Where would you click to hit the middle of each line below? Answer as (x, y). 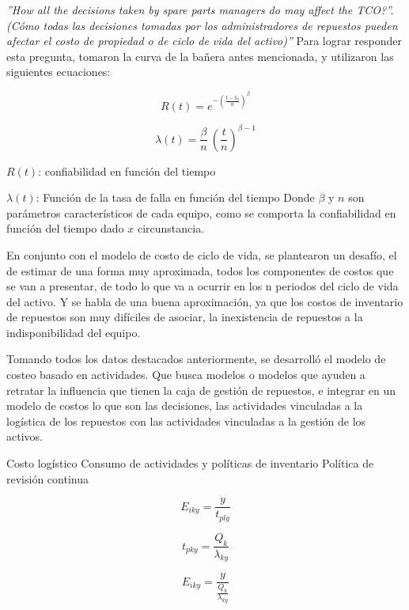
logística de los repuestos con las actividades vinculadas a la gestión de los (186, 421)
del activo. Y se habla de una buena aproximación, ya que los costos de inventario (205, 301)
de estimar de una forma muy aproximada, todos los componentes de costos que (200, 270)
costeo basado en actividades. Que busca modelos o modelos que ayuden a (186, 375)
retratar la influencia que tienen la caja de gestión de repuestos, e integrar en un (201, 390)
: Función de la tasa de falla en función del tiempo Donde (175, 197)
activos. (25, 436)
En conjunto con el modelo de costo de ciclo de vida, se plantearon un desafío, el (202, 254)
